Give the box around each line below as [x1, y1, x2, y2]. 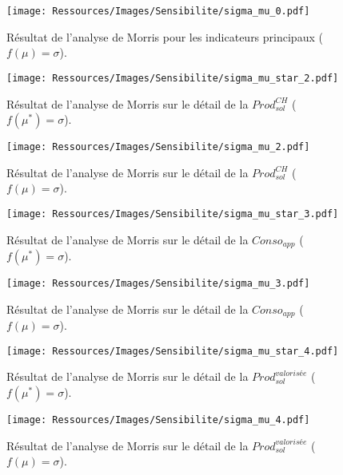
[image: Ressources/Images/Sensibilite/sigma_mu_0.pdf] [6, 6, 310, 17]
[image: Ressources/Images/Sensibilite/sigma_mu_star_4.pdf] [6, 345, 339, 357]
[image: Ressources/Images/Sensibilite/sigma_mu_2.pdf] [6, 141, 310, 153]
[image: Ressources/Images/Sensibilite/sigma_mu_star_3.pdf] [6, 208, 339, 220]
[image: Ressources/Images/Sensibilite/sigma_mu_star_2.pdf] [6, 72, 339, 84]
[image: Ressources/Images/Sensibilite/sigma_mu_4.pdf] [6, 414, 310, 426]
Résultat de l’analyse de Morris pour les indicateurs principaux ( [6, 28, 323, 45]
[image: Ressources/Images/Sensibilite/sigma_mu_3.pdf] [6, 278, 310, 290]
